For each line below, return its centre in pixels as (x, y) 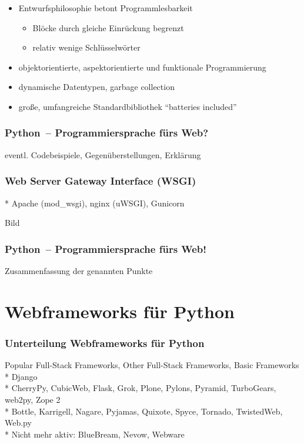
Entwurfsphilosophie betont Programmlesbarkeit (106, 8)
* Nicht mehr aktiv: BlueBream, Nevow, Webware (95, 434)
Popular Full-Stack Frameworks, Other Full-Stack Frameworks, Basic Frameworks (152, 365)
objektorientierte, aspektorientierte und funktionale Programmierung (142, 67)
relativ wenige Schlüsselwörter (86, 47)
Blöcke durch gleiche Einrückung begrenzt (108, 27)
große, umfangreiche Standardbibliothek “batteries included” (128, 106)
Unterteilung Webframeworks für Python (105, 343)
